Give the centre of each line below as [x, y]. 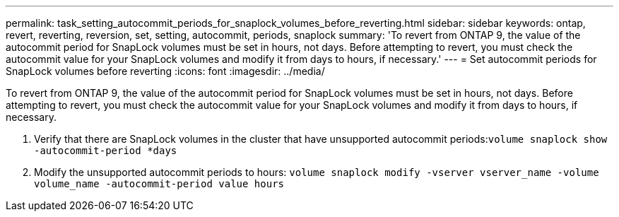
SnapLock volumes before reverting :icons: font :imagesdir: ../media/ [165, 71]
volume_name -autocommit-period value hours [159, 184]
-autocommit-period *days [106, 151]
